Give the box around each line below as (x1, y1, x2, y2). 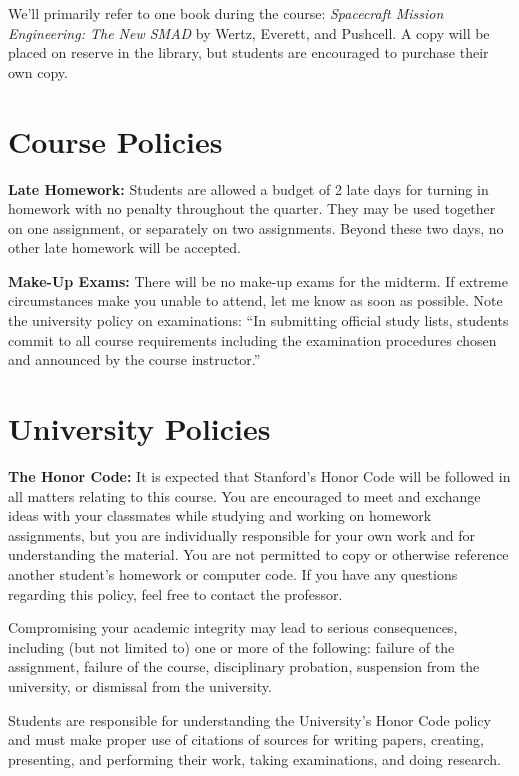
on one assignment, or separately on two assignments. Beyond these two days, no (8, 217, 504, 238)
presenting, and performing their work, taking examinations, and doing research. (8, 748, 501, 769)
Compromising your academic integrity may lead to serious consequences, (8, 617, 458, 638)
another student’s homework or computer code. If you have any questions (8, 563, 458, 584)
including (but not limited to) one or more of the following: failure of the (8, 636, 455, 657)
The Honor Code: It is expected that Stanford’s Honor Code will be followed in (8, 465, 511, 486)
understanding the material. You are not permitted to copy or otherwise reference (8, 544, 509, 565)
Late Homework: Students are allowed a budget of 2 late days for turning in (8, 178, 489, 199)
